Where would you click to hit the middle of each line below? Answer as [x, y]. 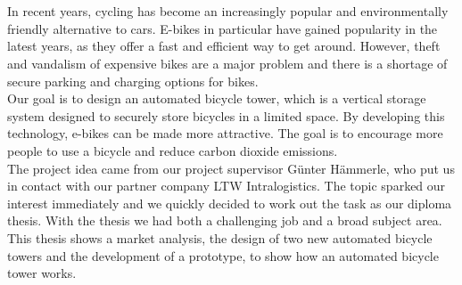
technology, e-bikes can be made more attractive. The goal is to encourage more [225, 133]
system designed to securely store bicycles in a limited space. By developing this [226, 115]
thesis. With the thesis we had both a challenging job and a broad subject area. [225, 220]
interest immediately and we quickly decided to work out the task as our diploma [230, 203]
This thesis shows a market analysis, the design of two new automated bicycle [220, 237]
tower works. [42, 273]
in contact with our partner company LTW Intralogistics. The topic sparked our [227, 186]
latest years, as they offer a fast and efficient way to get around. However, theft [224, 46]
